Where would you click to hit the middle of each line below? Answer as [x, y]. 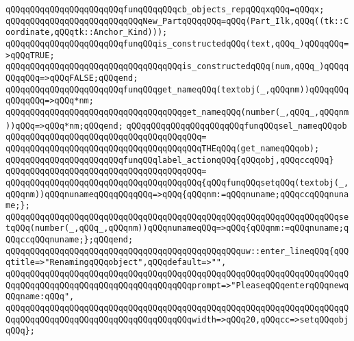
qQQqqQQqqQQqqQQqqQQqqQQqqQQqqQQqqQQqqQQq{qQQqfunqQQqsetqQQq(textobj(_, [177, 182]
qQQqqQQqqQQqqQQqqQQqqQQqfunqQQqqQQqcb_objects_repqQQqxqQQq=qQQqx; [165, 10]
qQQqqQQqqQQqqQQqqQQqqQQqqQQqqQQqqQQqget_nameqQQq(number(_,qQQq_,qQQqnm [177, 112]
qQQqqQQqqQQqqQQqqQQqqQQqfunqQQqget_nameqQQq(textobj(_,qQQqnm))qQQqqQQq [177, 89]
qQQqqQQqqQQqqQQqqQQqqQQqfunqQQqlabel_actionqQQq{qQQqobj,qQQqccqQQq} [170, 160]
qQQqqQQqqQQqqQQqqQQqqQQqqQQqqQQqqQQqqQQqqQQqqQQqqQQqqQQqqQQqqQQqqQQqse [177, 217]
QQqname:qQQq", [40, 297]
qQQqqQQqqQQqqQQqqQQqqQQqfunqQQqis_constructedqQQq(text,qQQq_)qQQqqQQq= [177, 43]
